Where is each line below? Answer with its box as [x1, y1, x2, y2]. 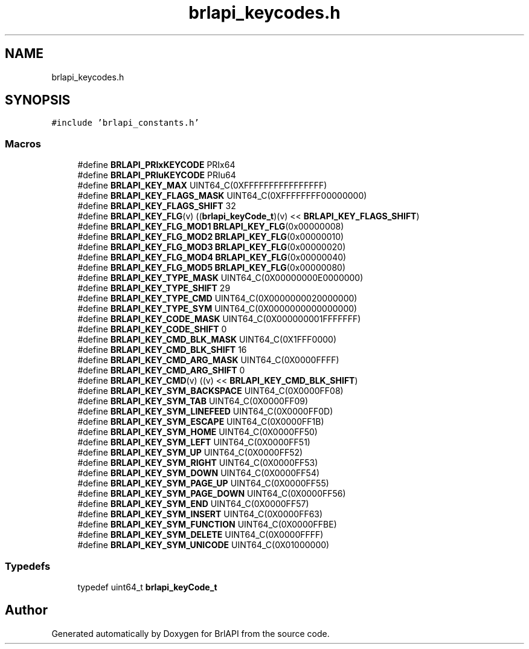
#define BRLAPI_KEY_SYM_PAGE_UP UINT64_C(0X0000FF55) [77, 478, 329, 489]
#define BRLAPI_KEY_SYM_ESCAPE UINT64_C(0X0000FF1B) [77, 416, 324, 427]
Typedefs [5, 560, 51, 572]
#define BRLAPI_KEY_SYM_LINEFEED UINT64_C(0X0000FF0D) [77, 406, 333, 417]
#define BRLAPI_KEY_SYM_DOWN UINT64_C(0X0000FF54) [77, 468, 320, 479]
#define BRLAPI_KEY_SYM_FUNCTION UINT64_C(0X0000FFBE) [77, 519, 337, 530]
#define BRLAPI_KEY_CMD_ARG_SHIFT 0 [77, 365, 245, 376]
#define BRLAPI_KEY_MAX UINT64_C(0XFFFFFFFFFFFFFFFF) [77, 180, 327, 191]
